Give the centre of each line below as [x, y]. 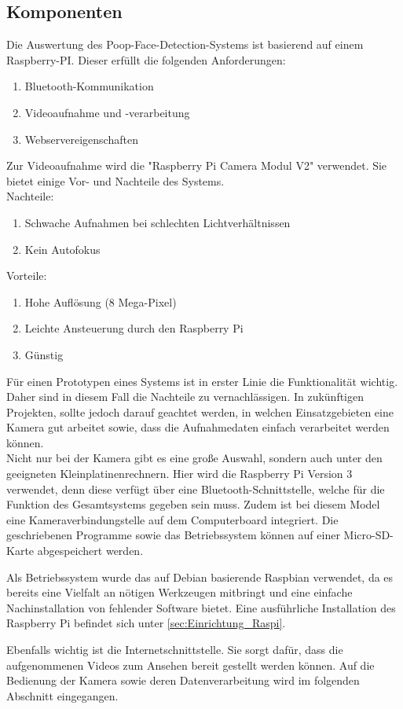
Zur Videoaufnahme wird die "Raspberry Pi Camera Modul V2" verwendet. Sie [197, 165]
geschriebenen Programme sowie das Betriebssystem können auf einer [173, 535]
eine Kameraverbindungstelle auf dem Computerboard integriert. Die [172, 519]
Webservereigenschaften [81, 139]
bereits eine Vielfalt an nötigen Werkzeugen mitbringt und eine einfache [180, 592]
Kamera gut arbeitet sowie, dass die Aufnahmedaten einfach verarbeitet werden [198, 427]
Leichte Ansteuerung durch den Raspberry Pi [134, 328]
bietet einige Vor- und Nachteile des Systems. [115, 180]
